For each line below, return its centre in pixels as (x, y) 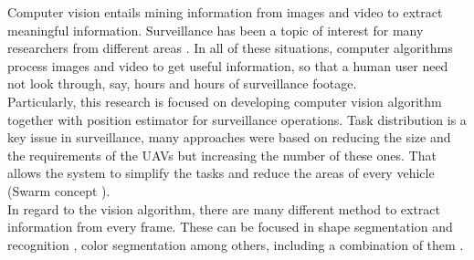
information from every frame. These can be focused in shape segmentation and (230, 227)
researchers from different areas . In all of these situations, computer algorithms (230, 48)
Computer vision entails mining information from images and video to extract (225, 12)
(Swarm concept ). (59, 190)
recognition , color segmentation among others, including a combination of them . (236, 244)
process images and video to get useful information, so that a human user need (228, 65)
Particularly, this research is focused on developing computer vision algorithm (225, 101)
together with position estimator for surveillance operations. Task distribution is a (237, 119)
